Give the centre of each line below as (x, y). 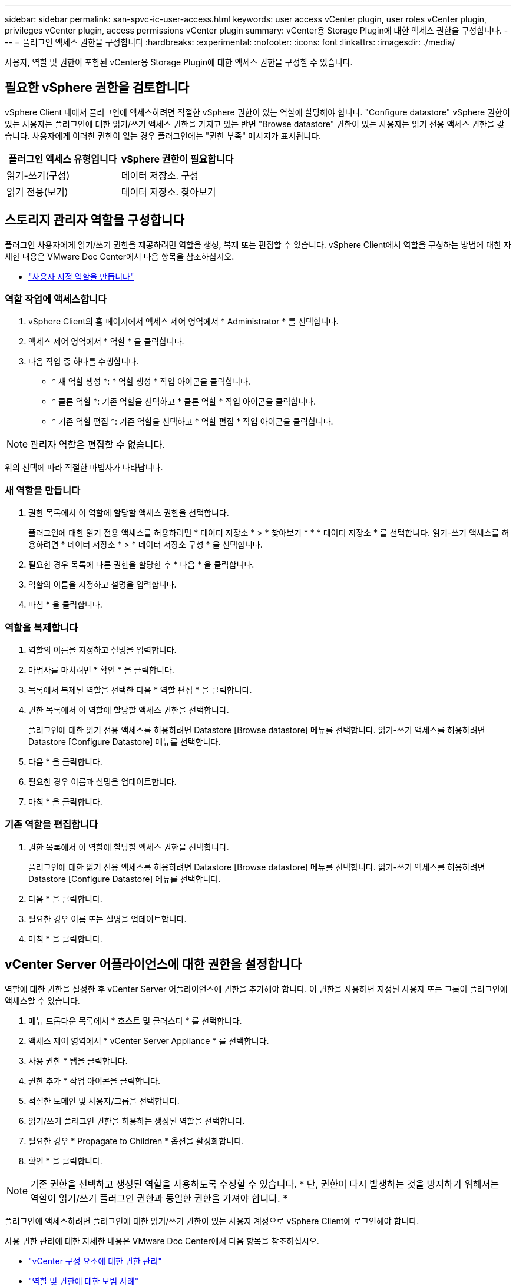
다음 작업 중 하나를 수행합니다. (84, 362)
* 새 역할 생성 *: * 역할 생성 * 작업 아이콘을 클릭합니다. (151, 382)
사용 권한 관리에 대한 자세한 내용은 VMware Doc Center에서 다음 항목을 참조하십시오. (162, 1241)
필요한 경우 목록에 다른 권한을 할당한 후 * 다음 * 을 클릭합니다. (141, 565)
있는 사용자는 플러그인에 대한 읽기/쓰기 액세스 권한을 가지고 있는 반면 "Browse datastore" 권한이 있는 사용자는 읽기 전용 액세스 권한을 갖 (255, 124)
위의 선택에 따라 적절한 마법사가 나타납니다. (84, 468)
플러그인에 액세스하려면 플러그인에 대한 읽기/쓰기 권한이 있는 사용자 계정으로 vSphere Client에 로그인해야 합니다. (212, 1221)
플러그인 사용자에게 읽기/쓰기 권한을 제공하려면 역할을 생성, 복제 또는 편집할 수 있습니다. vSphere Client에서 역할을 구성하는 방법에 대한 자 (258, 244)
